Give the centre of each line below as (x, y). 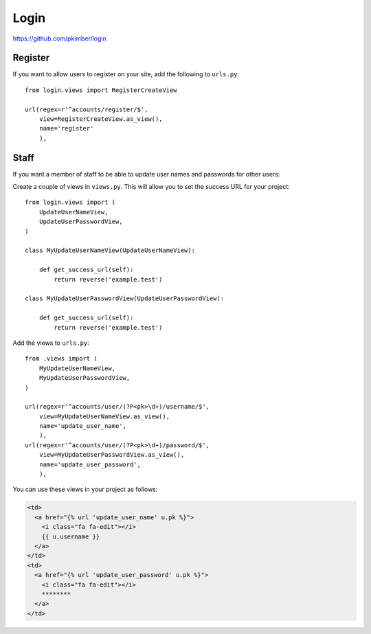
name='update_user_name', (83, 426)
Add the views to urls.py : (51, 343)
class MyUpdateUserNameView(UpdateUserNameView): (110, 250)
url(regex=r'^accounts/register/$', (87, 109)
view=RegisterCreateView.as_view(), (101, 119)
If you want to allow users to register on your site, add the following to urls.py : (126, 74)
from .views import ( (61, 359)
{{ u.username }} (71, 536)
